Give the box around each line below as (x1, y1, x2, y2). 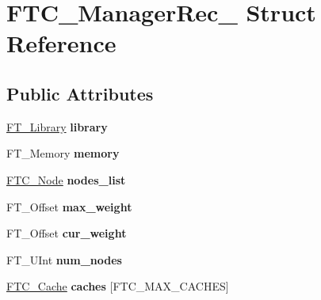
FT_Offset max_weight (6, 198, 132, 215)
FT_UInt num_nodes (6, 251, 122, 268)
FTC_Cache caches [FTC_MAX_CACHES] (6, 278, 229, 294)
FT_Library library (6, 118, 108, 135)
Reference (6, 27, 117, 59)
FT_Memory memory (6, 145, 120, 161)
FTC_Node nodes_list (6, 171, 126, 188)
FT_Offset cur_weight (6, 225, 127, 241)
